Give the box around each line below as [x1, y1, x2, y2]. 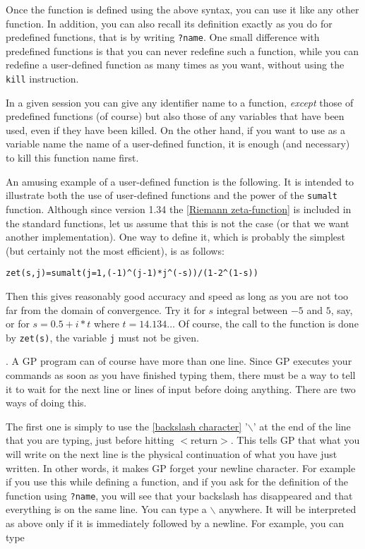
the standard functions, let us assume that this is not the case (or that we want [6, 215, 349, 230]
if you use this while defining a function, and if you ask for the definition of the [6, 474, 348, 489]
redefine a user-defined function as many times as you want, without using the [6, 57, 345, 72]
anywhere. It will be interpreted [219, 502, 357, 517]
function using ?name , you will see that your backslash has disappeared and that [6, 488, 353, 502]
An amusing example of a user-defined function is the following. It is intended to [6, 174, 354, 188]
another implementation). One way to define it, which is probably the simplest [6, 229, 345, 244]
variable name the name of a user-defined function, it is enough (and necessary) [6, 136, 350, 151]
